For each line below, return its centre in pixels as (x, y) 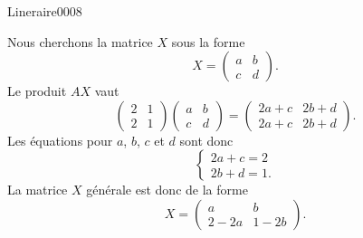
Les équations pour (60, 140)
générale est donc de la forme (167, 190)
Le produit (37, 91)
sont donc (206, 140)
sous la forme (208, 41)
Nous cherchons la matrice (80, 41)
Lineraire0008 (45, 11)
